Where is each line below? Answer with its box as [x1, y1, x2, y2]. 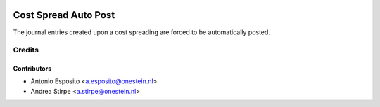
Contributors [13, 64, 52, 73]
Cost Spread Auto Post [13, 9, 115, 21]
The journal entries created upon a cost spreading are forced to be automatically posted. [13, 28, 271, 36]
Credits [13, 45, 39, 55]
